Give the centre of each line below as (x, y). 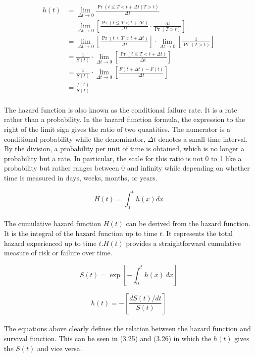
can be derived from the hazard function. (188, 223)
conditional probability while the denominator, (75, 139)
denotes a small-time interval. (203, 139)
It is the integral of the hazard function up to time (81, 233)
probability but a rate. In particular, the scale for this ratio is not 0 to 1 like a (123, 158)
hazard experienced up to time (50, 243)
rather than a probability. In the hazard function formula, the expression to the (125, 119)
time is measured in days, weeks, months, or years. (81, 177)
